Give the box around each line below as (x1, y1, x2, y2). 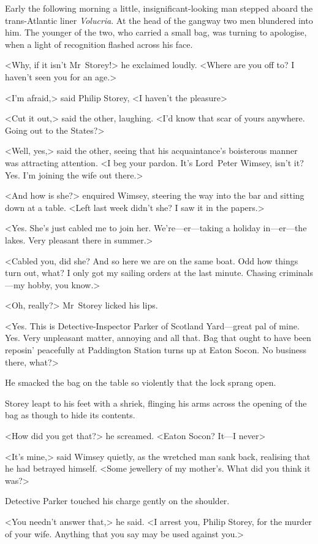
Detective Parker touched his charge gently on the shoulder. (5, 494, 230, 507)
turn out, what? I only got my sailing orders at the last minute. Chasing (5, 266, 276, 279)
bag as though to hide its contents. (5, 408, 135, 421)
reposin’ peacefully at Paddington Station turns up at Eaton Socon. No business (5, 343, 307, 356)
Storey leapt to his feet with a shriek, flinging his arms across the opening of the (5, 396, 307, 409)
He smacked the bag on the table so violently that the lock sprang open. (5, 376, 276, 389)
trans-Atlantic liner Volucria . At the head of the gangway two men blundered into (5, 13, 313, 26)
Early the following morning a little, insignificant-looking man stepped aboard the (5, 2, 313, 14)
